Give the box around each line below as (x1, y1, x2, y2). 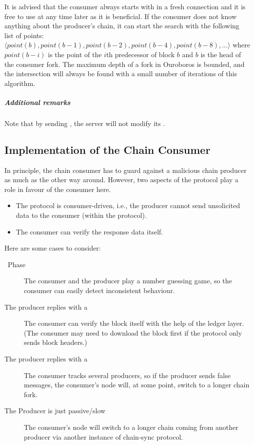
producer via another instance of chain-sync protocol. (24, 431, 183, 442)
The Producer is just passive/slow (4, 405, 106, 416)
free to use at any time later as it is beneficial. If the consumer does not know (4, 11, 237, 21)
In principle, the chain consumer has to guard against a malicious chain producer (4, 165, 247, 175)
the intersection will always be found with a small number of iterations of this (4, 68, 237, 79)
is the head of (200, 49, 241, 59)
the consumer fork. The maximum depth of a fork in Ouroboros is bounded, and (4, 59, 245, 69)
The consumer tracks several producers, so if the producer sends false (24, 370, 231, 380)
